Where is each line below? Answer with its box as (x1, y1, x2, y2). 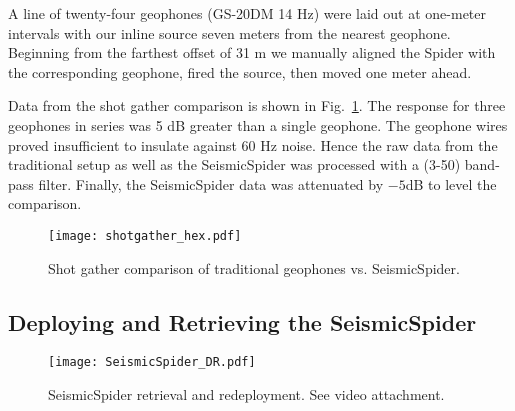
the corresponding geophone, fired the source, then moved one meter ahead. (8, 61, 472, 82)
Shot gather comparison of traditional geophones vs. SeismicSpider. (48, 257, 460, 278)
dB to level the (405, 173, 497, 194)
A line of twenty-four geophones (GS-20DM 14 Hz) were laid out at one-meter (8, 3, 487, 23)
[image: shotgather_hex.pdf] (48, 228, 242, 243)
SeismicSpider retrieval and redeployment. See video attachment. (48, 384, 445, 405)
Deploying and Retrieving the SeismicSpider (8, 306, 477, 337)
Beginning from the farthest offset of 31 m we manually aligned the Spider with (8, 42, 496, 63)
